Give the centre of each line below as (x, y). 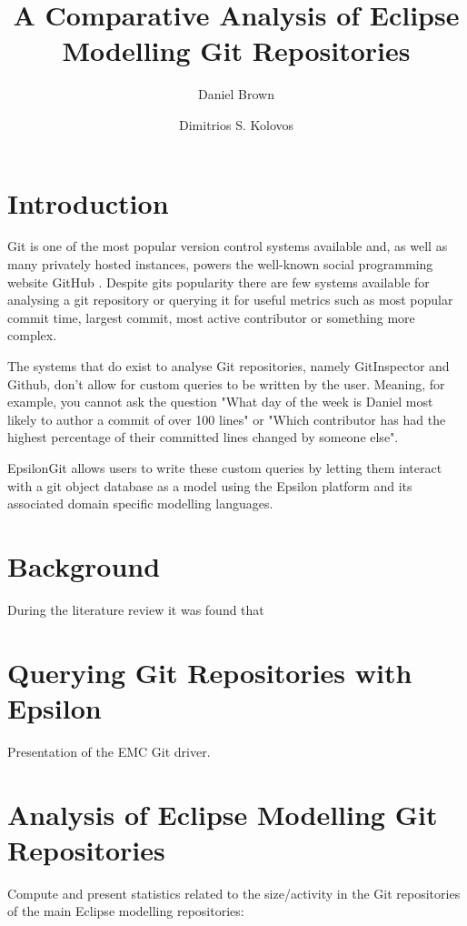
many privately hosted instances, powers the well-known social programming (220, 264)
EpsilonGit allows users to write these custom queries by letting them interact (225, 467)
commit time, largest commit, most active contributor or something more (211, 317)
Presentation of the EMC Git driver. (109, 751)
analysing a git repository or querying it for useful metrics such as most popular (230, 300)
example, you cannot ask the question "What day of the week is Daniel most (220, 402)
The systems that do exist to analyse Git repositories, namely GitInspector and (229, 366)
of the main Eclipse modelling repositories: (126, 911)
